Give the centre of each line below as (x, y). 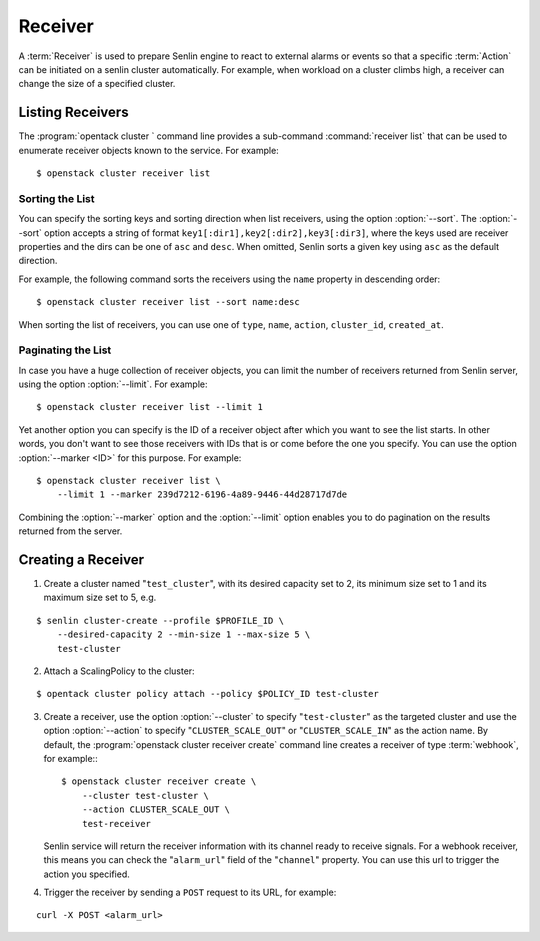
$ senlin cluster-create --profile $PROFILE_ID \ (160, 620)
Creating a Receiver (81, 559)
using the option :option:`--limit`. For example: (113, 384)
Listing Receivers (73, 112)
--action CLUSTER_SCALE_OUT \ (155, 809)
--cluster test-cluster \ (145, 795)
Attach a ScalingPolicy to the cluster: (119, 671)
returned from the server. (70, 531)
